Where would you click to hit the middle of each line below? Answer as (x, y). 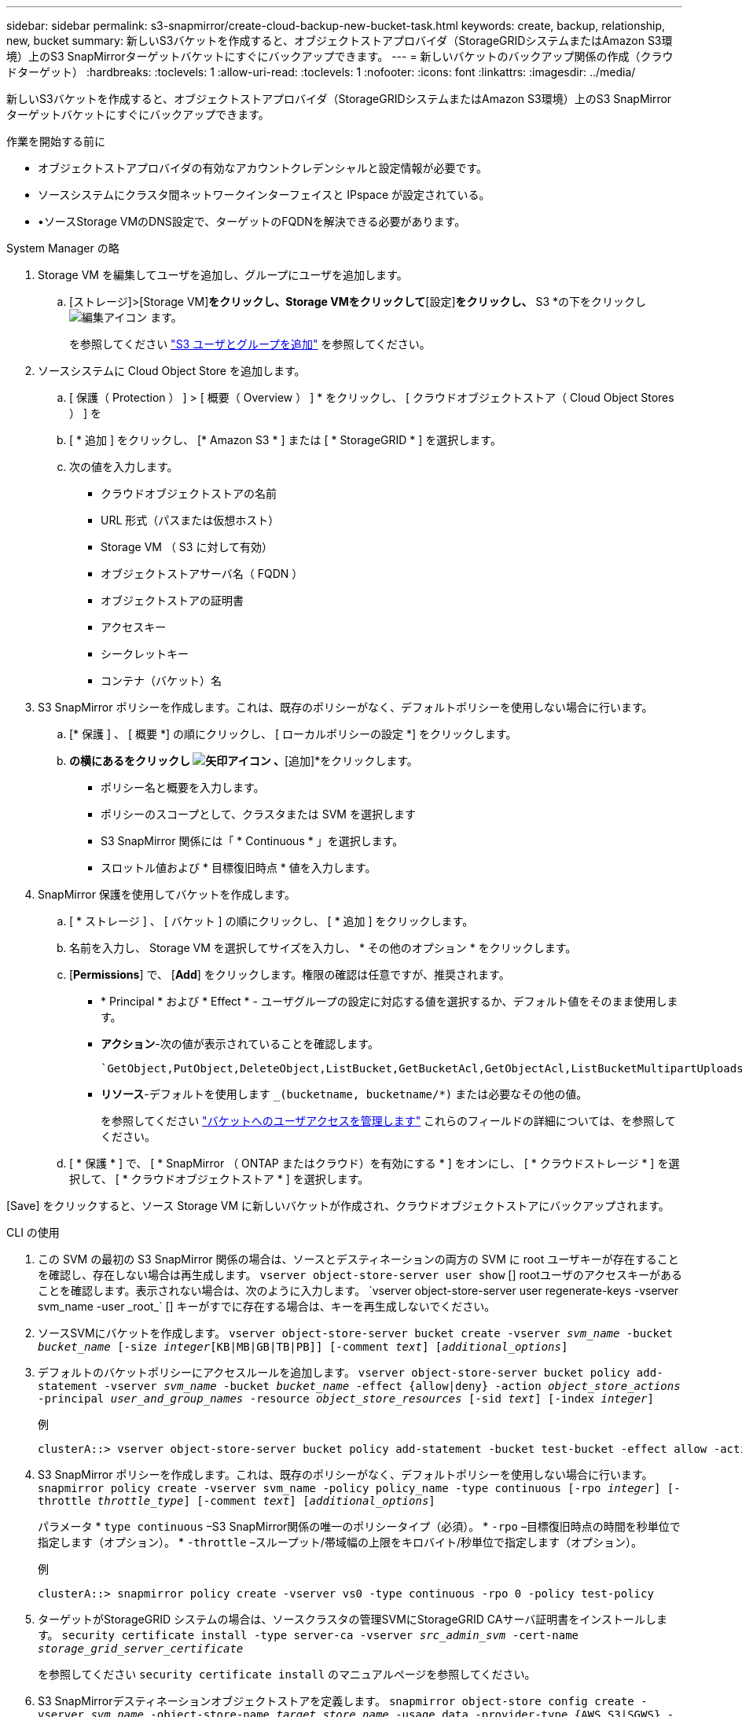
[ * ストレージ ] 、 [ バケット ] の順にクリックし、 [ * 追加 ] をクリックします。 (272, 921)
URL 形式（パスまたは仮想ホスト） (190, 520)
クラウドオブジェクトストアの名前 (189, 493)
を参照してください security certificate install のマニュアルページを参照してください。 (287, 1674)
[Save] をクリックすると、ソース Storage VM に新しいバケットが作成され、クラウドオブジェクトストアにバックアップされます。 (338, 1206)
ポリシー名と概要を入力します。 (183, 787)
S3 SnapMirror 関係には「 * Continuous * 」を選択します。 (252, 841)
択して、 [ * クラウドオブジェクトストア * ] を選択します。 (219, 1179)
